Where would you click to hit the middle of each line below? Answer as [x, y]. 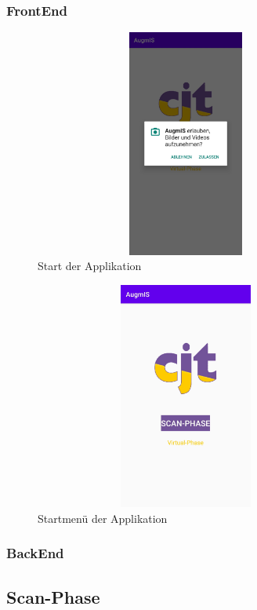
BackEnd [35, 553]
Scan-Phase [53, 596]
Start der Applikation [90, 266]
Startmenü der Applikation [103, 518]
